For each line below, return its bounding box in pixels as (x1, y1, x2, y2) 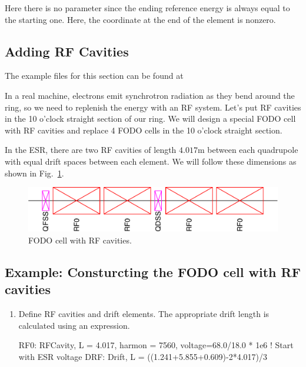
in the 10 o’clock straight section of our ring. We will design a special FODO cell (5, 112, 296, 125)
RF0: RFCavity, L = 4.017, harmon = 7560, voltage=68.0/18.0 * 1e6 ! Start (18, 339, 294, 351)
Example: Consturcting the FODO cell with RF (5, 262, 301, 281)
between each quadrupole (207, 144, 298, 156)
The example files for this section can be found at (5, 69, 184, 82)
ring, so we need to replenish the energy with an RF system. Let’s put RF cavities (5, 101, 301, 113)
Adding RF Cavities (5, 42, 129, 60)
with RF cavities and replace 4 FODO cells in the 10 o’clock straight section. (5, 124, 282, 136)
